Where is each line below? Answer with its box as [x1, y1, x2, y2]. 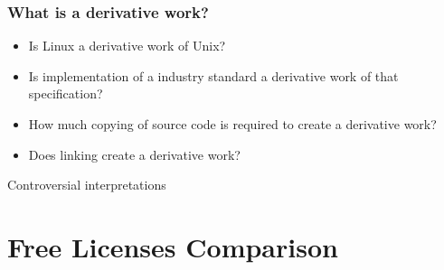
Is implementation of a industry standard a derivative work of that [28, 66, 399, 85]
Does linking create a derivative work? [28, 144, 241, 163]
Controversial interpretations [7, 175, 166, 194]
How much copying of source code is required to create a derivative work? [28, 115, 437, 133]
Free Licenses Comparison [7, 228, 338, 265]
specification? [28, 84, 103, 103]
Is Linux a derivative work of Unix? [28, 36, 226, 55]
